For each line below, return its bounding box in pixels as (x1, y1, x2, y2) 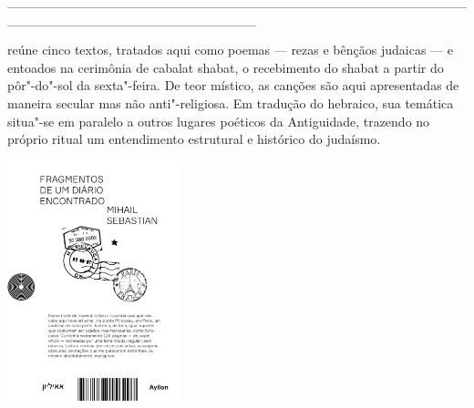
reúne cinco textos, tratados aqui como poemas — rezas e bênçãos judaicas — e (7, 40, 453, 59)
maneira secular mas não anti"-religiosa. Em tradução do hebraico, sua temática (7, 93, 454, 112)
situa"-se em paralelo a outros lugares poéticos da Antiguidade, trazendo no (7, 111, 430, 130)
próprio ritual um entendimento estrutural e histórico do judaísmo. (7, 129, 381, 148)
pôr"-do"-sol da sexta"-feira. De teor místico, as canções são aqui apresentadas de (7, 76, 459, 95)
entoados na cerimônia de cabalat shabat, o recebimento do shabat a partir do (7, 57, 444, 76)
